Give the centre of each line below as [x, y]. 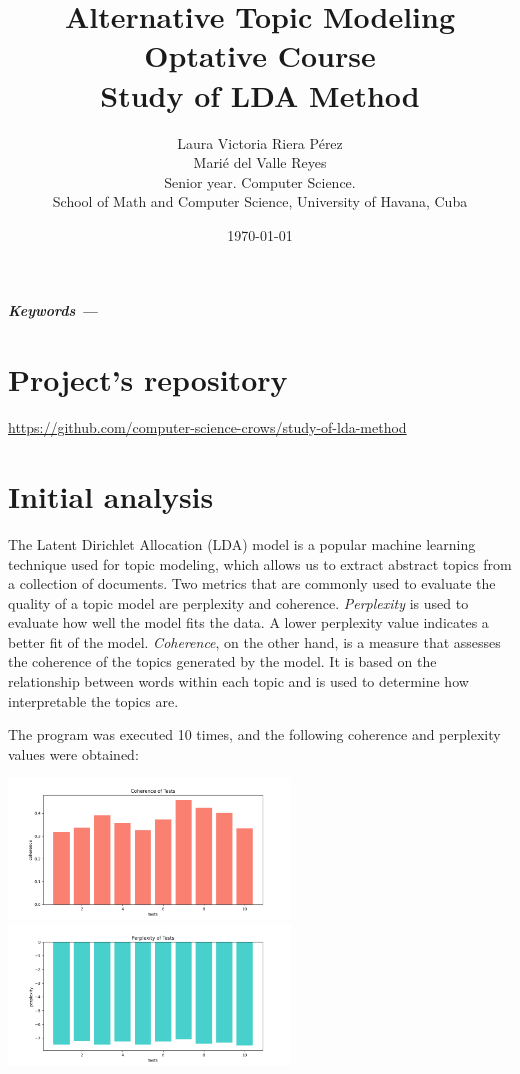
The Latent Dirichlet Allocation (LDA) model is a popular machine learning [242, 543]
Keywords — [53, 310]
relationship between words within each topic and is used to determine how [238, 681]
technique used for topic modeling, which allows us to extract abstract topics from [260, 563]
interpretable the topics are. [93, 700]
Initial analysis [111, 495]
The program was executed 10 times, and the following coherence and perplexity [254, 734]
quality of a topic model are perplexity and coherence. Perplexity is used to [238, 602]
